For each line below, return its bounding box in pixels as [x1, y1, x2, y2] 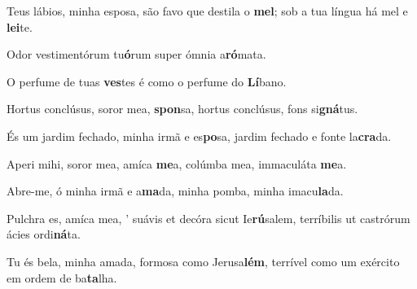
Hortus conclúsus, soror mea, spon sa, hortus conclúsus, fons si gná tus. [7, 100, 358, 117]
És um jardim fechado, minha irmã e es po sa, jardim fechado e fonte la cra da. [7, 127, 392, 144]
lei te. [7, 18, 33, 35]
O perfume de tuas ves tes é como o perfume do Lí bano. [7, 72, 287, 90]
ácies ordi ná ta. [7, 226, 81, 243]
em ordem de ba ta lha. [7, 269, 117, 286]
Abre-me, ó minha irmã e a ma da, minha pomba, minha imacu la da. [7, 182, 344, 199]
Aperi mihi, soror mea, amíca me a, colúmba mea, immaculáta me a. [7, 155, 347, 172]
